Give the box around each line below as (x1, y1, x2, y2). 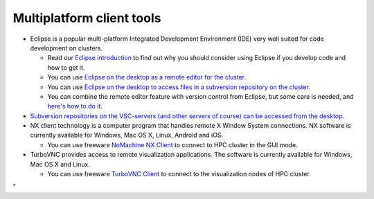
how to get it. (47, 63, 85, 72)
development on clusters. (30, 44, 103, 52)
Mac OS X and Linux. (30, 160, 90, 169)
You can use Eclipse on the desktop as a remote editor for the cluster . (47, 73, 246, 82)
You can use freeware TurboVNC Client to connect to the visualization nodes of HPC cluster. (47, 170, 311, 178)
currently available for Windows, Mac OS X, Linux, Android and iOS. (30, 131, 224, 140)
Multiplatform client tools (12, 10, 161, 26)
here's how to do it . (47, 102, 103, 111)
